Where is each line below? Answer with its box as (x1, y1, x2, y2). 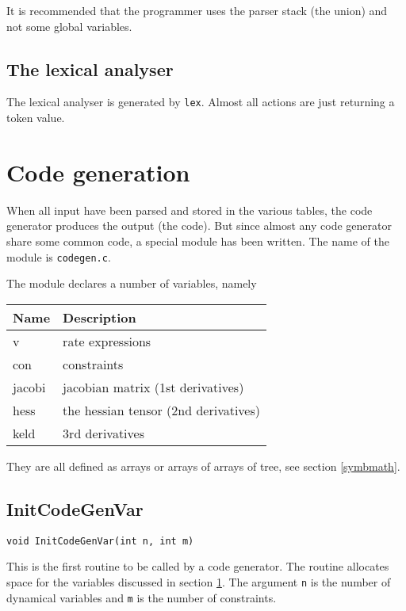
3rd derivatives (63, 423, 144, 442)
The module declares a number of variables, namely (6, 275, 257, 292)
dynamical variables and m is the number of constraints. (6, 589, 277, 605)
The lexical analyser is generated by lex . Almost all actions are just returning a (6, 94, 395, 110)
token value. (6, 109, 65, 126)
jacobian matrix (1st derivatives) (63, 377, 244, 396)
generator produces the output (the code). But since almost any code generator (6, 217, 392, 234)
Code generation (6, 155, 190, 188)
